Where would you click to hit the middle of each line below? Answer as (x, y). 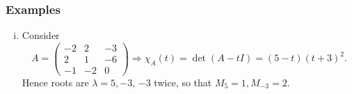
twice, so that (183, 82)
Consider (41, 35)
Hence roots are (55, 82)
